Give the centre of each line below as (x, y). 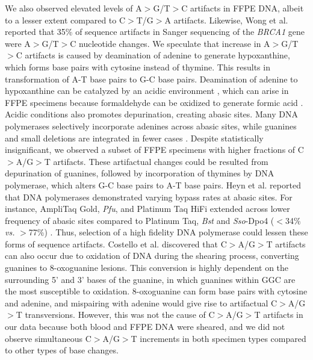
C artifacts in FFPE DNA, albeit (243, 8)
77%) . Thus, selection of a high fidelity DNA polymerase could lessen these (168, 232)
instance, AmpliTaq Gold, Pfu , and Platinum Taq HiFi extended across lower (147, 209)
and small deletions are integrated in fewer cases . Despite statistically (134, 138)
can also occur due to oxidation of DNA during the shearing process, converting (152, 256)
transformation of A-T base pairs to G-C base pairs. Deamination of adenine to (151, 79)
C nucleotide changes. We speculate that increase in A (170, 43)
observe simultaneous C (48, 338)
